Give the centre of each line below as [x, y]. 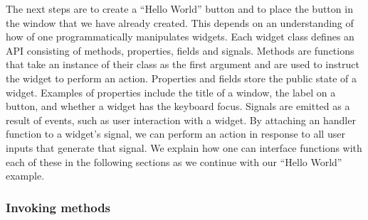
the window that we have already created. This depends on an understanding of [180, 22]
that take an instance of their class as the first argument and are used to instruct [183, 64]
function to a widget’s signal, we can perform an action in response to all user [175, 134]
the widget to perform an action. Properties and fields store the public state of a [182, 78]
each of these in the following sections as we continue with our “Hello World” [174, 161]
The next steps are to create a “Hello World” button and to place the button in [179, 9]
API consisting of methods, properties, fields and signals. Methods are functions [180, 50]
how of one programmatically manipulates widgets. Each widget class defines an [180, 37]
